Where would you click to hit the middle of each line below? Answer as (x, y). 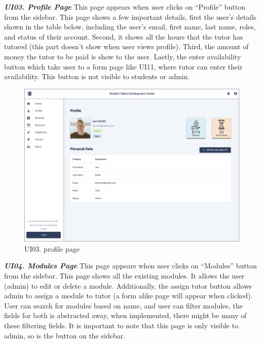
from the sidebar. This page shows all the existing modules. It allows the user (124, 275)
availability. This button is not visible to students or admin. (97, 76)
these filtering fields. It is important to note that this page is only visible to (121, 325)
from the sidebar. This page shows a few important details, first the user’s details (130, 16)
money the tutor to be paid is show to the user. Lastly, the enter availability (123, 56)
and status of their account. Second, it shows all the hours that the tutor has (124, 36)
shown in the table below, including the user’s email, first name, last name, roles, (130, 27)
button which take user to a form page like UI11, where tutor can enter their (123, 66)
